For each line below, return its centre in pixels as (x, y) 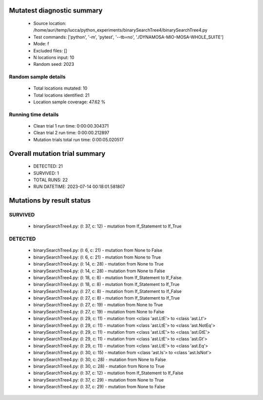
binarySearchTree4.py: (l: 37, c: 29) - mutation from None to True (99, 380)
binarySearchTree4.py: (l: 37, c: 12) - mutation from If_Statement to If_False (108, 373)
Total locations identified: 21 (61, 95)
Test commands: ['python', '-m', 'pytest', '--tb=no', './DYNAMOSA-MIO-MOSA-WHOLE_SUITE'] (129, 37)
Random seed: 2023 (54, 64)
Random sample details (37, 77)
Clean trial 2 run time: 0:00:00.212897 (71, 133)
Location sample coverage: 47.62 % (69, 102)
